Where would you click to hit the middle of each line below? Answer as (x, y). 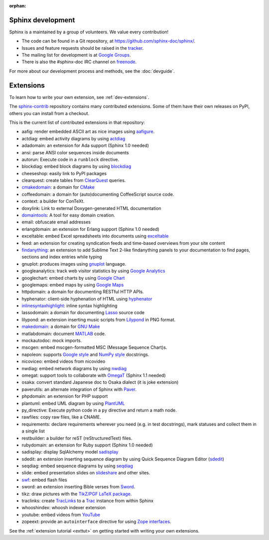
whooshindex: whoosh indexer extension (64, 508)
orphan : (18, 6)
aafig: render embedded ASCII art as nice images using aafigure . (88, 131)
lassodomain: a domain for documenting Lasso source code (83, 313)
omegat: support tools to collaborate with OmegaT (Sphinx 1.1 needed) (94, 375)
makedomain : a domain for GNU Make (61, 326)
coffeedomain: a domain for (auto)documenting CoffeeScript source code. (98, 194)
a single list (33, 431)
